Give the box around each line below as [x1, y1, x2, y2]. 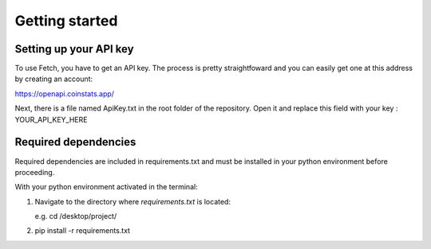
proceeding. [14, 167, 55, 177]
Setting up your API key [14, 42, 135, 56]
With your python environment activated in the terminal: [14, 182, 199, 192]
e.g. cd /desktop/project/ [34, 212, 117, 221]
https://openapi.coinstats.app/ [14, 88, 115, 99]
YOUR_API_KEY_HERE [14, 115, 88, 124]
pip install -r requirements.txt [34, 226, 131, 235]
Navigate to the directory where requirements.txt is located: [34, 196, 231, 206]
